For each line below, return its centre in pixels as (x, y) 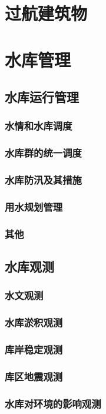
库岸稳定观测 (34, 350)
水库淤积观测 (34, 322)
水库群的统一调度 (43, 153)
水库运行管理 (42, 97)
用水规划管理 (34, 206)
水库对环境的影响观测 (53, 403)
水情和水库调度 (39, 126)
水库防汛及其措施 (43, 180)
